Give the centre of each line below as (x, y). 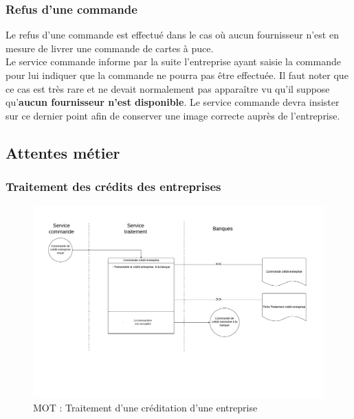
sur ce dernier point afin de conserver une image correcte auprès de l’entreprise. (173, 115)
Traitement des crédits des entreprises (113, 186)
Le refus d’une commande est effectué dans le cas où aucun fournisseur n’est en (172, 35)
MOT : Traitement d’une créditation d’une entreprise (145, 408)
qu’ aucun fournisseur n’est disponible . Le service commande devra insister (173, 102)
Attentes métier (63, 152)
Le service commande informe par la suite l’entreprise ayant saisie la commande (173, 61)
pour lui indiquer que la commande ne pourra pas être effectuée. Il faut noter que (177, 75)
